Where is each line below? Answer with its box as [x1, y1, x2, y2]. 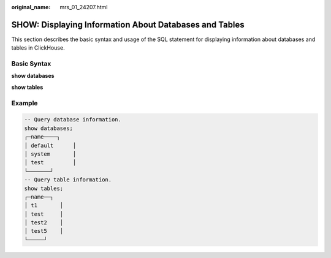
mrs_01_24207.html [59, 4, 108, 10]
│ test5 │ [24, 227, 64, 235]
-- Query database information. [24, 116, 122, 123]
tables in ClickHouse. [11, 44, 65, 51]
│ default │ [24, 142, 77, 149]
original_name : [11, 4, 51, 10]
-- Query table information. [24, 176, 112, 183]
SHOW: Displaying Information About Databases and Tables [11, 19, 245, 30]
